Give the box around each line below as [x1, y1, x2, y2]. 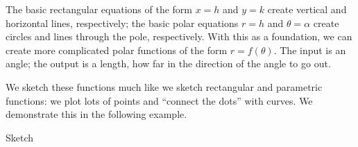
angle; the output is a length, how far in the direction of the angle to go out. [6, 56, 331, 71]
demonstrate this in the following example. [6, 107, 187, 121]
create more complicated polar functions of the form [6, 42, 228, 57]
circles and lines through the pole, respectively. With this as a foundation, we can [6, 29, 352, 44]
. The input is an [273, 42, 346, 57]
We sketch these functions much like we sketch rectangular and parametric [6, 79, 323, 94]
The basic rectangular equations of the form [6, 2, 192, 16]
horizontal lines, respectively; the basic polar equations [6, 15, 239, 30]
